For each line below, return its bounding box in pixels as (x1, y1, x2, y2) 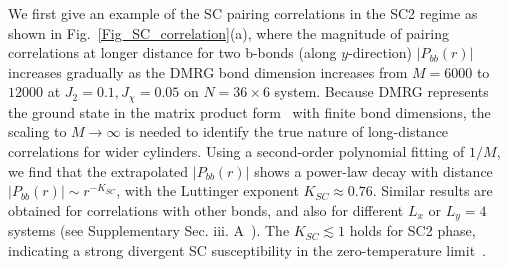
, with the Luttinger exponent (116, 180, 299, 201)
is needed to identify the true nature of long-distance (125, 121, 449, 142)
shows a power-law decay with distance (254, 160, 493, 181)
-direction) (348, 42, 412, 63)
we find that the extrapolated (8, 160, 189, 181)
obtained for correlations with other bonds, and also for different (8, 199, 404, 220)
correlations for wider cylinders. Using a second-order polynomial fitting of (8, 141, 465, 162)
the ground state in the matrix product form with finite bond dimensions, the (8, 101, 491, 122)
